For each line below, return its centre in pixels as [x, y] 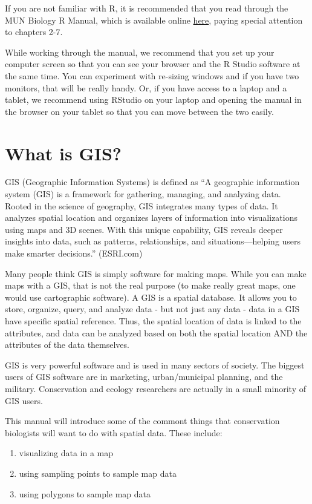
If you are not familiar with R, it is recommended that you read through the [147, 8]
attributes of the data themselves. [67, 345]
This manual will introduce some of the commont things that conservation [142, 421]
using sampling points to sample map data [98, 473]
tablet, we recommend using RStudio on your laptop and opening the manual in [153, 100]
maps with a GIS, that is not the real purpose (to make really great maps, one [150, 285]
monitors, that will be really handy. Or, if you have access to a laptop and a [146, 87]
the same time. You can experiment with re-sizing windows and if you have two [152, 75]
